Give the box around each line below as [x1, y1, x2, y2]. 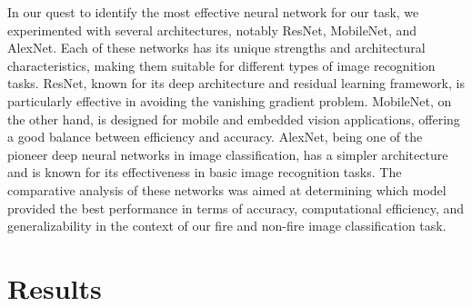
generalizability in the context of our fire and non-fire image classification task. [7, 216, 447, 235]
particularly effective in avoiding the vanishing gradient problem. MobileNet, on [7, 91, 452, 110]
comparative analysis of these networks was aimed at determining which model [7, 180, 447, 199]
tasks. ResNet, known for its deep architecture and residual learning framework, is [7, 74, 465, 93]
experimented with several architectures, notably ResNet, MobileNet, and [7, 20, 417, 39]
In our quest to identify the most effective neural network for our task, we [7, 3, 419, 21]
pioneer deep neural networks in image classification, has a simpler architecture [7, 144, 448, 163]
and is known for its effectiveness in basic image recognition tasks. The [7, 163, 402, 182]
